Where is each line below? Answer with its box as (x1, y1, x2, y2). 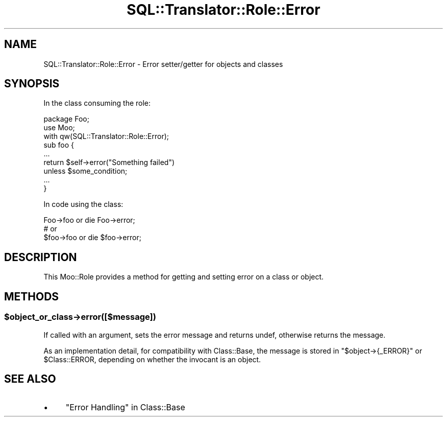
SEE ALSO (4, 372, 56, 385)
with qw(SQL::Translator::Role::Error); (43, 132, 169, 141)
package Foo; (43, 114, 89, 124)
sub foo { (43, 141, 74, 150)
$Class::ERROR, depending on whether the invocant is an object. (43, 355, 261, 364)
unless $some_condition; (43, 167, 128, 176)
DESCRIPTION (4, 250, 77, 264)
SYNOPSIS (4, 77, 60, 90)
